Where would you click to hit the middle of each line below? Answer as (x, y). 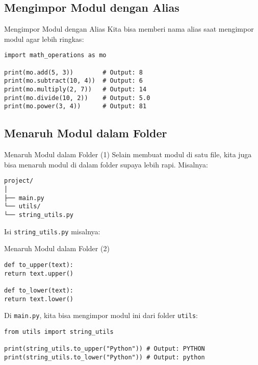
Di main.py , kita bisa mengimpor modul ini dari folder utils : (101, 315)
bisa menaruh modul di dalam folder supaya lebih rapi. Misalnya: (106, 164)
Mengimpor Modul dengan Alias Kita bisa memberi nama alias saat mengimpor (129, 29)
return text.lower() (39, 299)
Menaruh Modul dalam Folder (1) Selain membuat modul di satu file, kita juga (128, 154)
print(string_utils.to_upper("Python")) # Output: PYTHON (105, 349)
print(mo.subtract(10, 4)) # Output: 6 (74, 81)
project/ (19, 181)
